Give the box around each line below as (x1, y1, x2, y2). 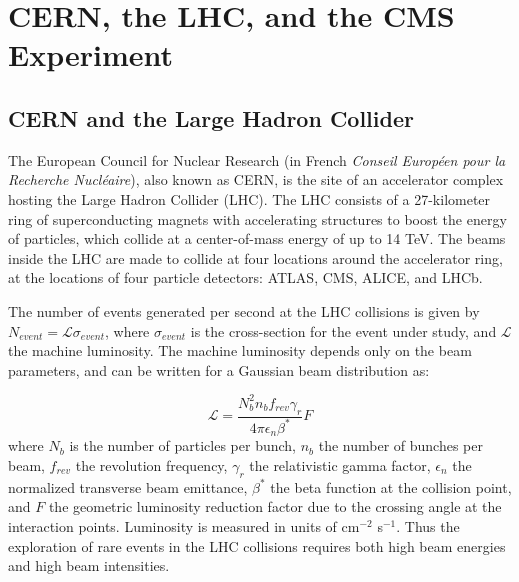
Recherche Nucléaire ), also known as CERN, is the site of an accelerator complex (8, 169, 504, 190)
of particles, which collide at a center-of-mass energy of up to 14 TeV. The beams (8, 228, 506, 249)
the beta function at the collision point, (270, 476, 512, 497)
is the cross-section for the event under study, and (190, 320, 497, 341)
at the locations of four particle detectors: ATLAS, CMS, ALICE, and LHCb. (8, 267, 483, 288)
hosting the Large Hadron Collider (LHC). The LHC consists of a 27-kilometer (8, 188, 491, 209)
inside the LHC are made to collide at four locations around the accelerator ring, (8, 247, 503, 268)
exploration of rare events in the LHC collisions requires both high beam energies (8, 535, 506, 556)
